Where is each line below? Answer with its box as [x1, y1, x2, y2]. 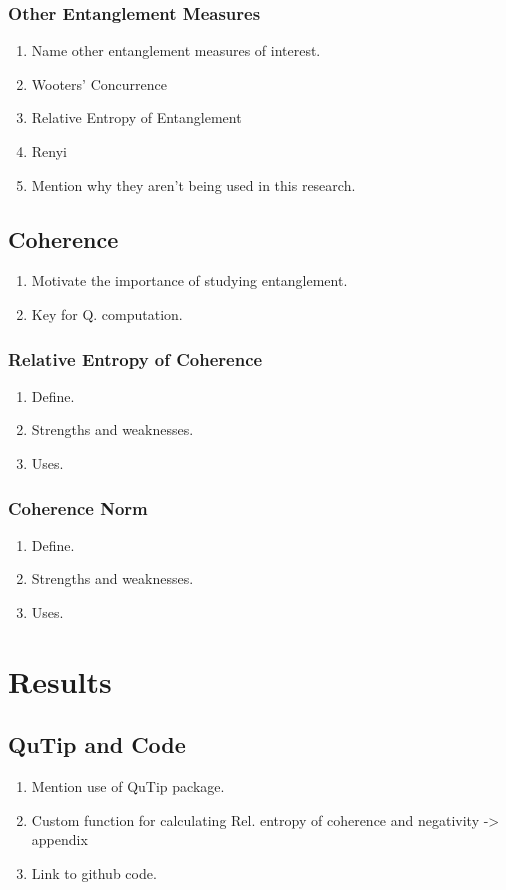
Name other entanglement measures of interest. [31, 40, 321, 61]
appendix [31, 829, 88, 850]
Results [8, 660, 112, 701]
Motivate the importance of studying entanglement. [31, 270, 348, 291]
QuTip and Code [8, 729, 186, 760]
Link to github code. [31, 862, 157, 883]
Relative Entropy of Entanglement [31, 107, 242, 128]
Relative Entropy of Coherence [8, 346, 263, 371]
